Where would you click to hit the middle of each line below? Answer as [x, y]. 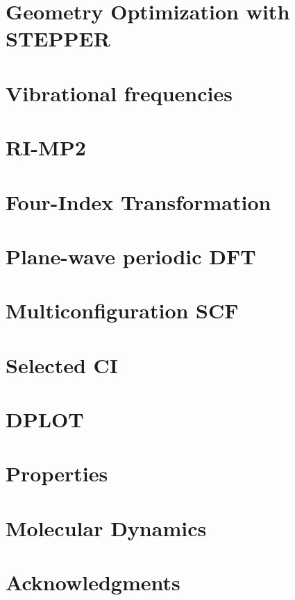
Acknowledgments [93, 582]
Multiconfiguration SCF [122, 310]
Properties [57, 473]
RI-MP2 [46, 147]
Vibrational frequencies [119, 93]
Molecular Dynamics [106, 528]
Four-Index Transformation [138, 202]
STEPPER [58, 38]
